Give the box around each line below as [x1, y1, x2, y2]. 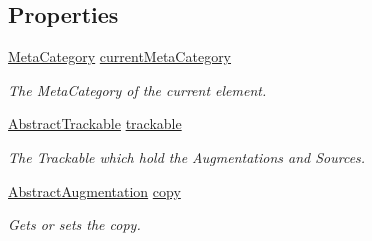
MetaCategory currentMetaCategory [8, 46, 232, 67]
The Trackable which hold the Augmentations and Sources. [8, 146, 366, 167]
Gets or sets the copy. [8, 214, 141, 235]
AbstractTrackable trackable [8, 113, 182, 134]
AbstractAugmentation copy [8, 180, 181, 201]
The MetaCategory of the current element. [8, 79, 267, 100]
